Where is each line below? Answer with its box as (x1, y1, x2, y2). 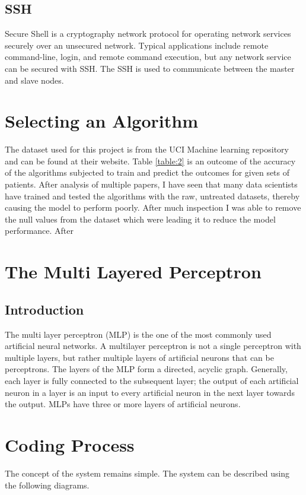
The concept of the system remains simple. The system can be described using (5, 467, 290, 479)
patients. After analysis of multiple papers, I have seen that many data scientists (5, 178, 298, 191)
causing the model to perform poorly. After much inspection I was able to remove (5, 201, 301, 214)
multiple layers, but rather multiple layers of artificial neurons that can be (5, 351, 274, 363)
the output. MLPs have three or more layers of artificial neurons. (5, 398, 241, 410)
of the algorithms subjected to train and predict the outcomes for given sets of (5, 166, 290, 179)
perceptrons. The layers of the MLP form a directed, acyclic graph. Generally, (5, 363, 288, 375)
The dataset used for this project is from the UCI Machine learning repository (5, 143, 289, 156)
